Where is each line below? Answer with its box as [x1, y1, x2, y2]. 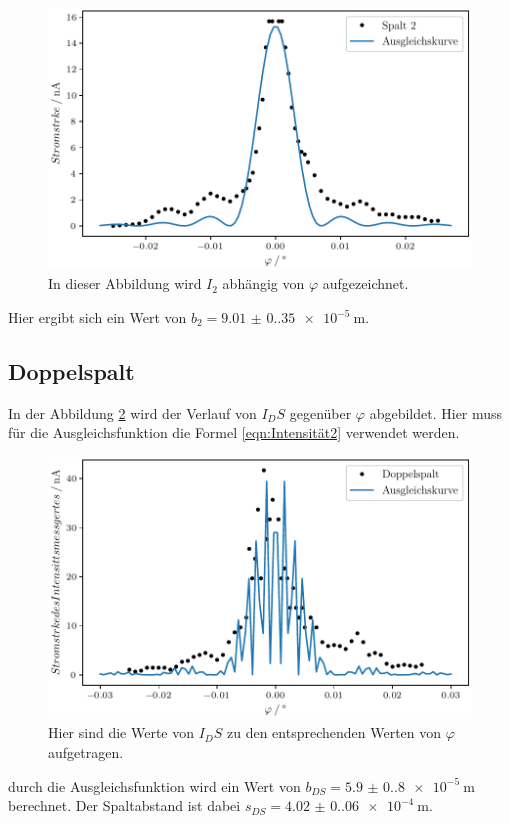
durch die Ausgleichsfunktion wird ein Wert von [8, 775, 301, 796]
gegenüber [289, 402, 352, 423]
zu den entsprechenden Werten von [226, 722, 442, 743]
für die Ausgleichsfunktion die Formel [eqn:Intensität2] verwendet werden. [8, 422, 460, 443]
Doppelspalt [8, 355, 135, 386]
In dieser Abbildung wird [48, 273, 202, 294]
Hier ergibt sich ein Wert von [8, 307, 187, 327]
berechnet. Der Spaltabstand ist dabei [8, 795, 241, 816]
